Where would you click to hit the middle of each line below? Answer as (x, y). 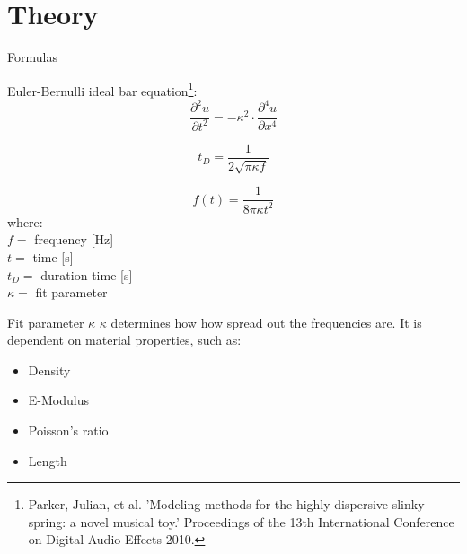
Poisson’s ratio (68, 431)
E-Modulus (58, 400)
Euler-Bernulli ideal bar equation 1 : (102, 89)
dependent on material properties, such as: (124, 340)
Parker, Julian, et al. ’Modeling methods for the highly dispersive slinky (226, 504)
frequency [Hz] (74, 239)
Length (48, 460)
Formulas (32, 57)
